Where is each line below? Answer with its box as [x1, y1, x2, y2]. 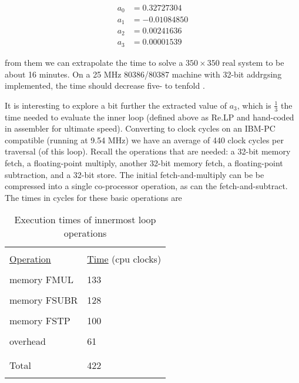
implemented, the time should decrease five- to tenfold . [5, 79, 205, 92]
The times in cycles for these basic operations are [5, 191, 182, 203]
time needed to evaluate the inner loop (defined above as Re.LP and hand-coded [5, 110, 294, 123]
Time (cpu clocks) [87, 252, 162, 266]
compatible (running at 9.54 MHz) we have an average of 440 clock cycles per [5, 133, 284, 146]
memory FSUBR [9, 293, 78, 307]
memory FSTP [9, 314, 70, 328]
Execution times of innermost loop [14, 213, 156, 227]
